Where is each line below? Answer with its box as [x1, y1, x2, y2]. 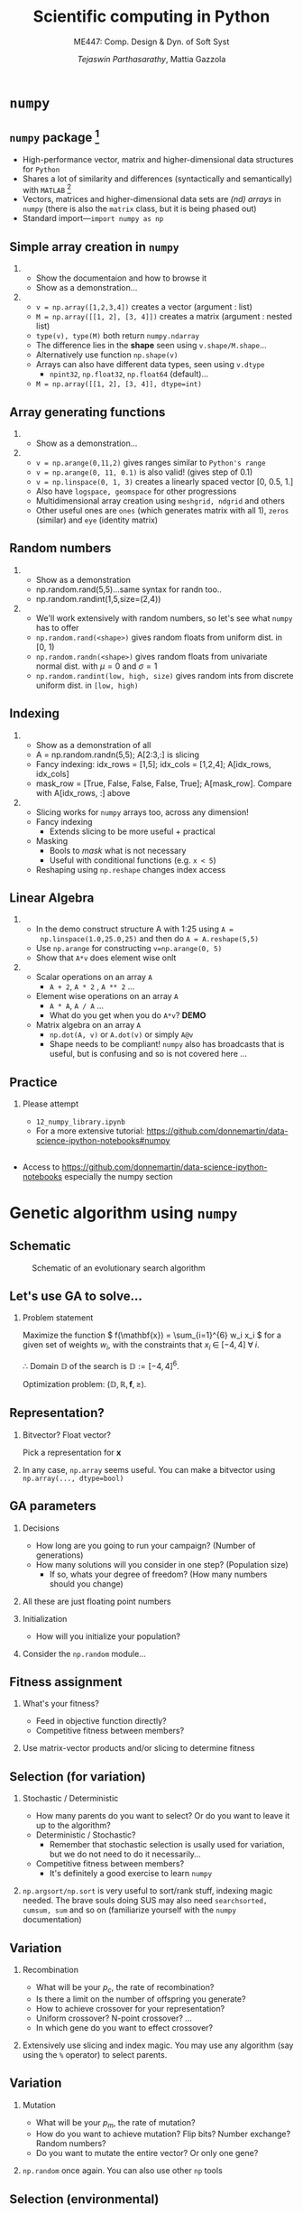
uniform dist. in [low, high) [35, 680, 139, 690]
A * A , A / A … [49, 1000, 105, 1012]
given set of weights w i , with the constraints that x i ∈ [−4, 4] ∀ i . [22, 1339, 260, 1353]
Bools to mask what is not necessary [49, 845, 187, 856]
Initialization [22, 1613, 68, 1624]
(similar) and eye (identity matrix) [35, 514, 159, 525]
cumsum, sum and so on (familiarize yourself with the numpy [22, 1904, 237, 1915]
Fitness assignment [9, 1674, 123, 1690]
